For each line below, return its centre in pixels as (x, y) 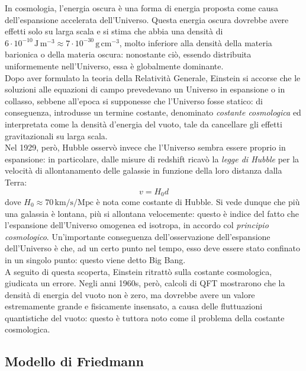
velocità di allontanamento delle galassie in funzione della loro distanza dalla (144, 170)
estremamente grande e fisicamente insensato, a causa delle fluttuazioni (134, 306)
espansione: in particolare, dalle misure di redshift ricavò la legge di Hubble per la (152, 159)
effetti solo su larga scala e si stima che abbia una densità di (114, 31)
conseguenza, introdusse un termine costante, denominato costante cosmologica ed (153, 112)
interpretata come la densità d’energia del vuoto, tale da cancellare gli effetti (144, 124)
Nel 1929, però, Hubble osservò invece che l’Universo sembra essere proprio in (145, 147)
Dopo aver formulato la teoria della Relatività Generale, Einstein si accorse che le (153, 77)
